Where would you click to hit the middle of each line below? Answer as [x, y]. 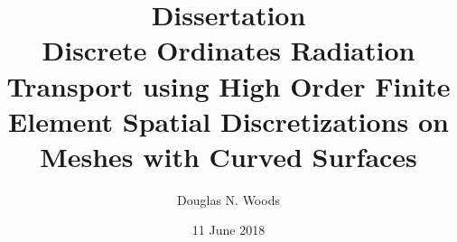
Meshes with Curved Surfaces [228, 156]
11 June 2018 [228, 230]
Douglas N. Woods [228, 199]
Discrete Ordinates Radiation [228, 50]
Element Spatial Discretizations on [228, 121]
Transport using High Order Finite [228, 85]
